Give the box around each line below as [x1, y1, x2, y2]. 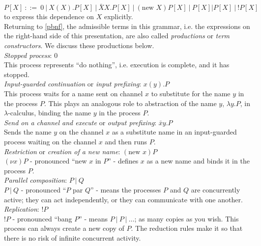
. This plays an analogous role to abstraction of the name [44, 98, 217, 108]
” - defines [108, 156, 139, 166]
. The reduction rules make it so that [131, 223, 243, 233]
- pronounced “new [30, 156, 87, 166]
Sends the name [4, 127, 52, 137]
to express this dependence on [4, 11, 94, 22]
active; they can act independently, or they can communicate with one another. [4, 194, 243, 204]
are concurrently [191, 184, 240, 194]
